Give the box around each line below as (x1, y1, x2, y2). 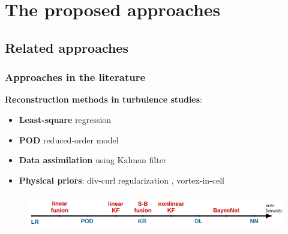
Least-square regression (19, 113, 112, 125)
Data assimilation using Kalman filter (19, 154, 167, 166)
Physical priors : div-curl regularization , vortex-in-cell (19, 173, 224, 186)
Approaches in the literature (5, 70, 146, 85)
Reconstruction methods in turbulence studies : (5, 93, 202, 106)
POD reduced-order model (19, 133, 119, 146)
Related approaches (5, 38, 128, 56)
